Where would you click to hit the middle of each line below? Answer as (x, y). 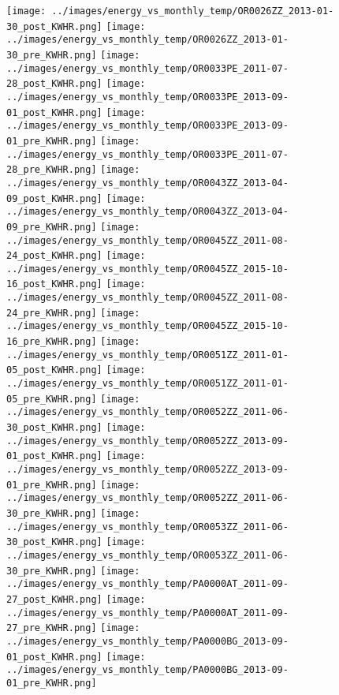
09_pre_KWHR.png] (52, 227)
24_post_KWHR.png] (54, 256)
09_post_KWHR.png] (54, 198)
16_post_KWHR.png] (54, 284)
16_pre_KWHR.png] (52, 342)
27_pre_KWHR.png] (52, 628)
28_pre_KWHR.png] (52, 170)
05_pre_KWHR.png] (52, 399)
